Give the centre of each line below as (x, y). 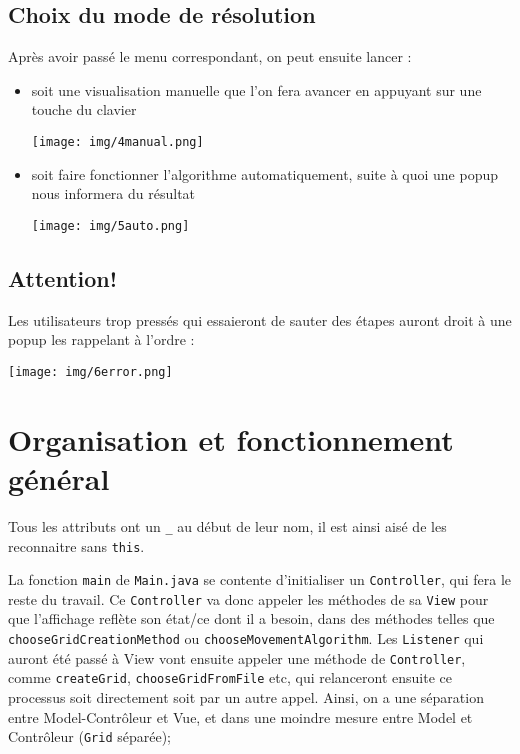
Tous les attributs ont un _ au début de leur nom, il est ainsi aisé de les (227, 525)
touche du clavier (84, 109)
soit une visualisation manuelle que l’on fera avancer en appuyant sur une (256, 89)
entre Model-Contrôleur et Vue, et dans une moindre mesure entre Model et (240, 716)
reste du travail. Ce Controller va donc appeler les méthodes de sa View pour (248, 598)
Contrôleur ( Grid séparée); (89, 736)
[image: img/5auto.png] (110, 225)
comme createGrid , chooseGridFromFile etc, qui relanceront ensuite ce (230, 677)
